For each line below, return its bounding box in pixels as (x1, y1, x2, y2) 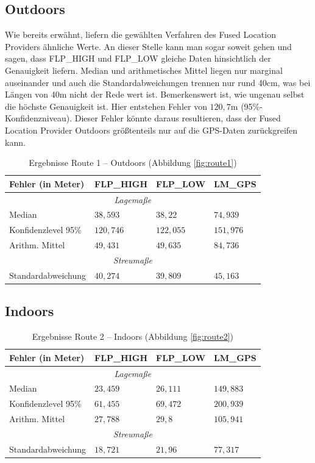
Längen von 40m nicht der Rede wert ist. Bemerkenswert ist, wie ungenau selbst (5, 88, 305, 101)
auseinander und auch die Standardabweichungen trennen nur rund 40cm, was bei (5, 76, 311, 88)
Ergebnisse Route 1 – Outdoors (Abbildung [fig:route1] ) (29, 156, 237, 169)
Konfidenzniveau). (5, 112, 73, 124)
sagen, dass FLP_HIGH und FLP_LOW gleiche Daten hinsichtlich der (5, 52, 271, 65)
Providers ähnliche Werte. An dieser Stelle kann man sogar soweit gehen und (5, 40, 292, 52)
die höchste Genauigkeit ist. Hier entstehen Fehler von (5, 99, 207, 112)
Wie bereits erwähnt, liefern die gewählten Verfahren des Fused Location (5, 28, 276, 41)
